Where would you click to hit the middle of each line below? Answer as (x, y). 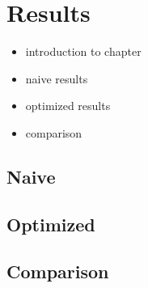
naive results (57, 78)
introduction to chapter (83, 51)
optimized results (68, 106)
